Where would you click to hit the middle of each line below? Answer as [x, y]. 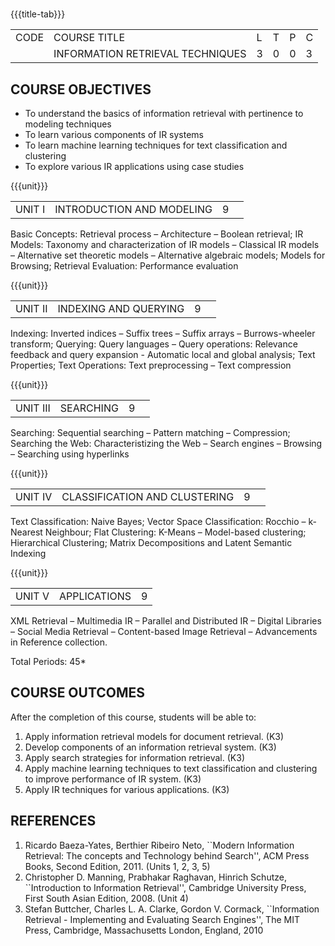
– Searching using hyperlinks [70, 454]
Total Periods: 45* [48, 661]
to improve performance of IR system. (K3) [113, 779]
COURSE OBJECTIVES [81, 89]
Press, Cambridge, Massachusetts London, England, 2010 [144, 930]
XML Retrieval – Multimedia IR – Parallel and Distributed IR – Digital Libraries [166, 621]
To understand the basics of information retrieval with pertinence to [164, 113]
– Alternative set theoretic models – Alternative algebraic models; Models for [168, 255]
